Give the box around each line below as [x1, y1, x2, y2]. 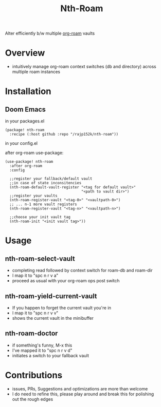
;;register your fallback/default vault [9, 176, 92, 181]
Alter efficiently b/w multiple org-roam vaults [5, 30, 95, 37]
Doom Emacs [5, 105, 46, 114]
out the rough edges [12, 396, 54, 402]
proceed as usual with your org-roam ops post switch [12, 278, 120, 284]
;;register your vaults [9, 194, 57, 198]
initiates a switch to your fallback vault [12, 352, 89, 358]
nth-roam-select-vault [5, 254, 75, 263]
